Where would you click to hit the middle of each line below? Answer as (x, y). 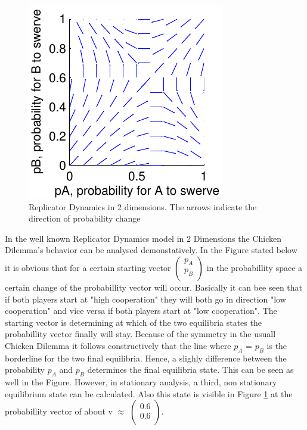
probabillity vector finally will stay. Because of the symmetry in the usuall (140, 334)
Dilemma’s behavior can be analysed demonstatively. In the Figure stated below (151, 250)
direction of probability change (85, 218)
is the (277, 345)
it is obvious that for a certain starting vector (88, 267)
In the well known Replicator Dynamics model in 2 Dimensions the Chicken (143, 238)
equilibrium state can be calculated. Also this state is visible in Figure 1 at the (149, 393)
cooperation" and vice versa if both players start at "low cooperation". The (141, 311)
